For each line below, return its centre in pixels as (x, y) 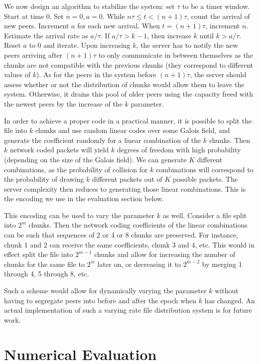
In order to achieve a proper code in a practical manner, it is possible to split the (128, 120)
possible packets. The (205, 179)
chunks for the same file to (44, 264)
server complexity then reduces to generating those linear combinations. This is (125, 188)
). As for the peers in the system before (96, 74)
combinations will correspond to (205, 169)
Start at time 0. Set (34, 16)
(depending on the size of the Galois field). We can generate (95, 159)
